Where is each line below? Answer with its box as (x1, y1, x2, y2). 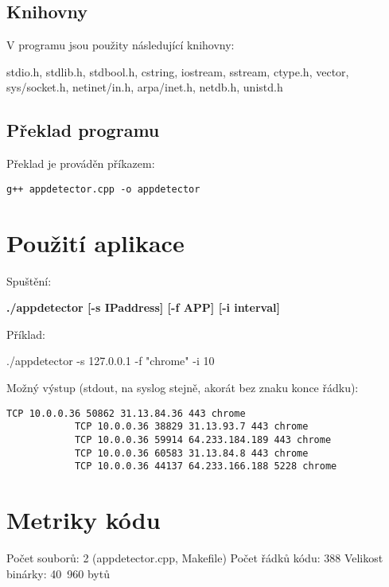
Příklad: (6, 325, 45, 342)
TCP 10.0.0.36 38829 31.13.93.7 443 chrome (74, 421, 309, 433)
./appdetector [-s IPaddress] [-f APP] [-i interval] (6, 299, 280, 316)
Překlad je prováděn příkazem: (6, 155, 155, 172)
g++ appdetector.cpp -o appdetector (6, 183, 200, 195)
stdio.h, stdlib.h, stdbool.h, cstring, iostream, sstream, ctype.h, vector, (6, 63, 349, 80)
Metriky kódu (6, 503, 161, 535)
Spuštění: (6, 272, 52, 289)
